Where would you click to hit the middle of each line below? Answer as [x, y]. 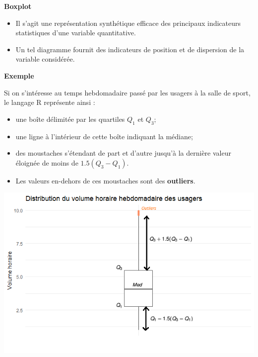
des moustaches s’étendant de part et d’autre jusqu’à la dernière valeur [123, 153]
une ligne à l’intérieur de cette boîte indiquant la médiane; [104, 136]
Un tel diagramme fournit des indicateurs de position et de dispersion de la [130, 49]
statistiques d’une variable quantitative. [76, 33]
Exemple [19, 75]
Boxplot [18, 6]
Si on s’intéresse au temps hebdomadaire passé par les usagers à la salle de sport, [127, 92]
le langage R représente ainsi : [50, 102]
